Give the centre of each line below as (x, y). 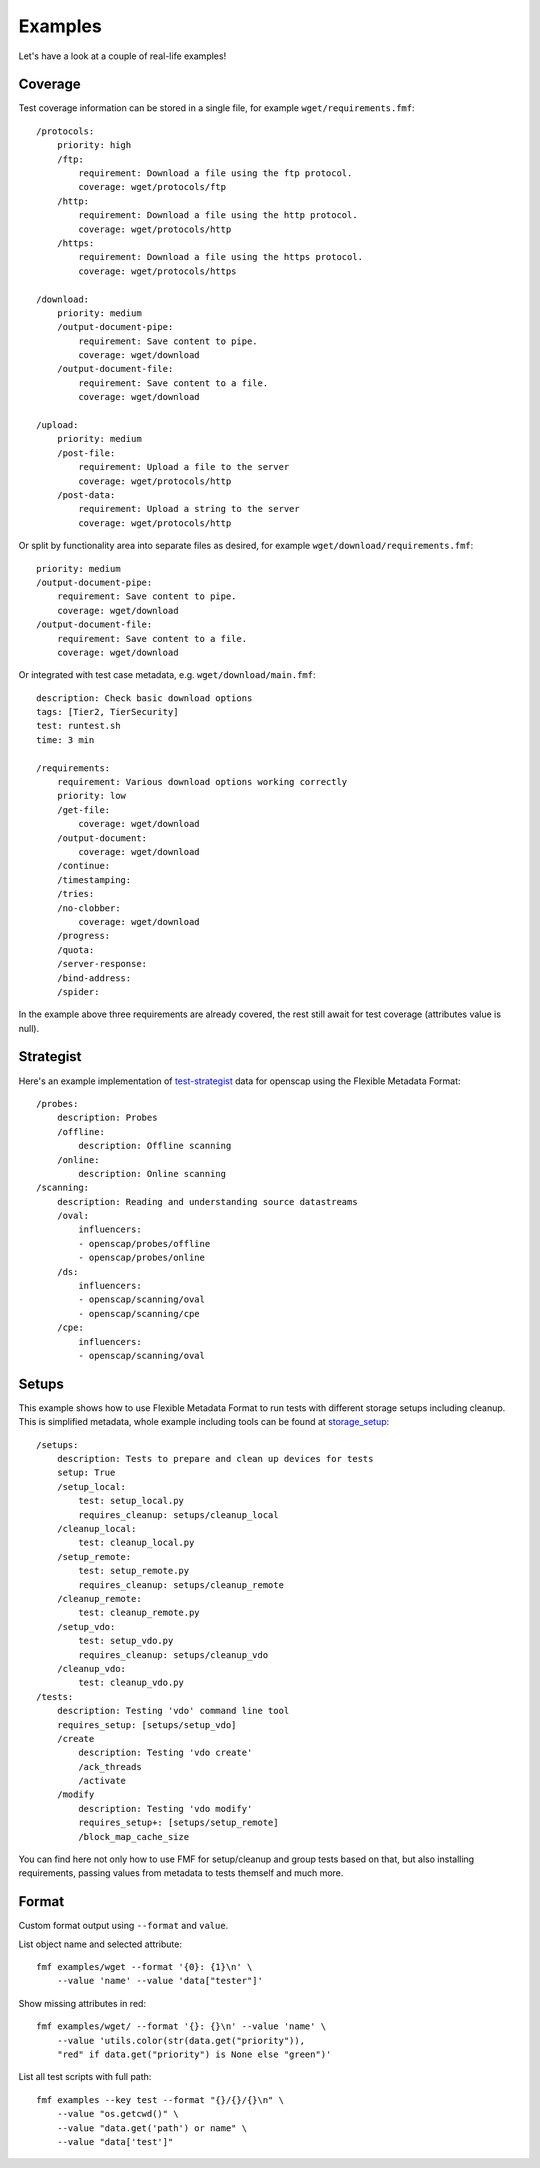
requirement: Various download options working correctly (202, 782)
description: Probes (107, 1118)
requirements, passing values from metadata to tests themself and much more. (181, 1873)
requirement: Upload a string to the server (189, 509)
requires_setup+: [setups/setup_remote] (178, 1823)
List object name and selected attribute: (100, 1944)
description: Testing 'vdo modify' (165, 1808)
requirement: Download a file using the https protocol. (221, 257)
